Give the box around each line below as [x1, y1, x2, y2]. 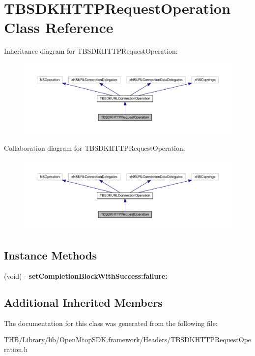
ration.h [4, 344, 28, 354]
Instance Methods [4, 247, 97, 262]
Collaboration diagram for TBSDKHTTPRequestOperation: [4, 143, 185, 153]
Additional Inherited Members [4, 294, 163, 310]
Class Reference [4, 17, 113, 37]
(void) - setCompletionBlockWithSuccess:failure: [4, 270, 168, 281]
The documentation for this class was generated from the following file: [4, 318, 218, 328]
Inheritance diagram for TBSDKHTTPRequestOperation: [4, 46, 178, 56]
